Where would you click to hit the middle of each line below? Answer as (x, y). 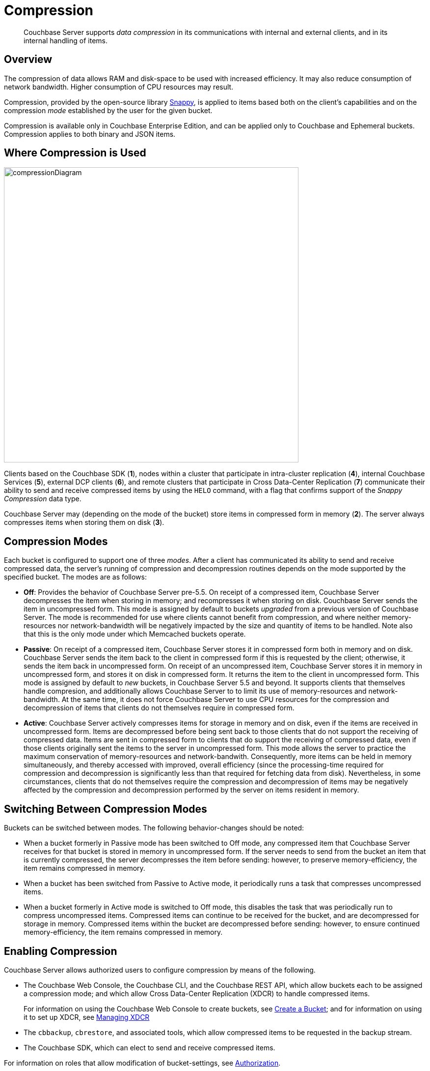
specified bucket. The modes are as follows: (75, 577)
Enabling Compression (61, 951)
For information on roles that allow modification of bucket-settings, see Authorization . (142, 1063)
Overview (28, 60)
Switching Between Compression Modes (106, 809)
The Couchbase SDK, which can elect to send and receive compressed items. (149, 1047)
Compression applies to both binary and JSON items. (90, 134)
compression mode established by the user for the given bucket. (108, 110)
